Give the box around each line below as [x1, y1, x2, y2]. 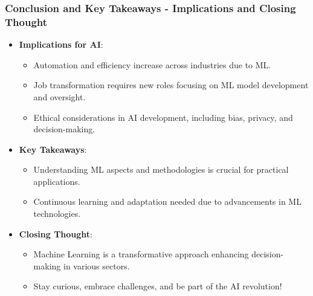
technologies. [33, 207, 81, 220]
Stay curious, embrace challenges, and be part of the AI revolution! [33, 280, 282, 292]
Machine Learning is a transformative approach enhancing [33, 248, 249, 260]
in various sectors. [63, 259, 130, 272]
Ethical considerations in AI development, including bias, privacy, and [33, 111, 293, 123]
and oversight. [33, 90, 86, 103]
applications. [33, 175, 80, 187]
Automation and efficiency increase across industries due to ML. [33, 58, 271, 71]
